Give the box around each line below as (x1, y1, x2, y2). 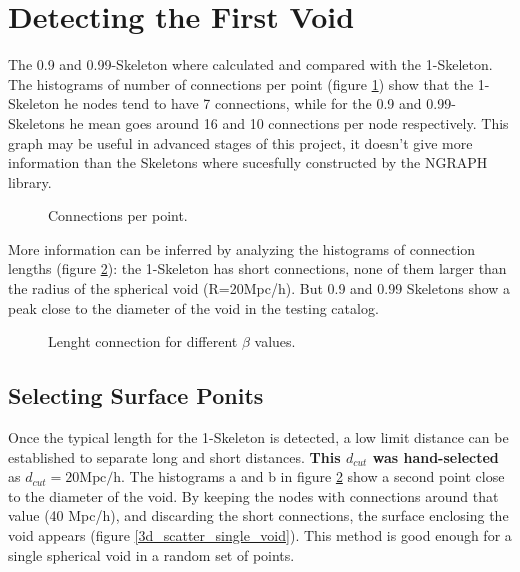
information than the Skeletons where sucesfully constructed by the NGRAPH (8, 152, 488, 173)
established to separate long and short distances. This (8, 446, 341, 467)
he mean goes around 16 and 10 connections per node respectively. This (69, 112, 509, 133)
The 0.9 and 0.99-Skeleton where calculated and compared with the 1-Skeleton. (8, 54, 493, 75)
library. (8, 171, 52, 192)
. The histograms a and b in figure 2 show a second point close (120, 466, 505, 487)
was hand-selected (372, 446, 499, 467)
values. (254, 331, 296, 352)
